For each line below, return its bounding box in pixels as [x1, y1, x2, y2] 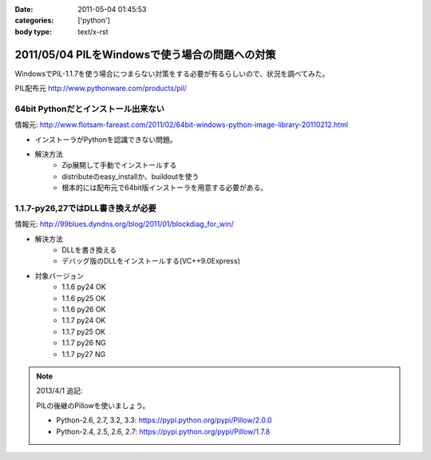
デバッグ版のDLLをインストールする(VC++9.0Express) [61, 256, 241, 266]
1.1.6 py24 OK [61, 282, 107, 291]
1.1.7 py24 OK [61, 315, 106, 325]
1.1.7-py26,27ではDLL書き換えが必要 [14, 202, 157, 213]
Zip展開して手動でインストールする [61, 161, 177, 170]
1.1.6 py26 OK [61, 304, 106, 315]
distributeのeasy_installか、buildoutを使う [61, 172, 200, 181]
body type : [14, 26, 52, 36]
